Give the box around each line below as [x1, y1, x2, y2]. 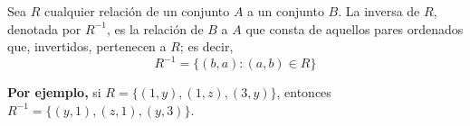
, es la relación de [106, 19, 204, 38]
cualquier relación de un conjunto [43, 2, 230, 20]
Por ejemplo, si [7, 83, 101, 102]
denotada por [7, 19, 82, 38]
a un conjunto [247, 2, 324, 20]
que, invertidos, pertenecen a [7, 37, 167, 56]
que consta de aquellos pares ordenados [245, 19, 464, 38]
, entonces [276, 83, 331, 102]
